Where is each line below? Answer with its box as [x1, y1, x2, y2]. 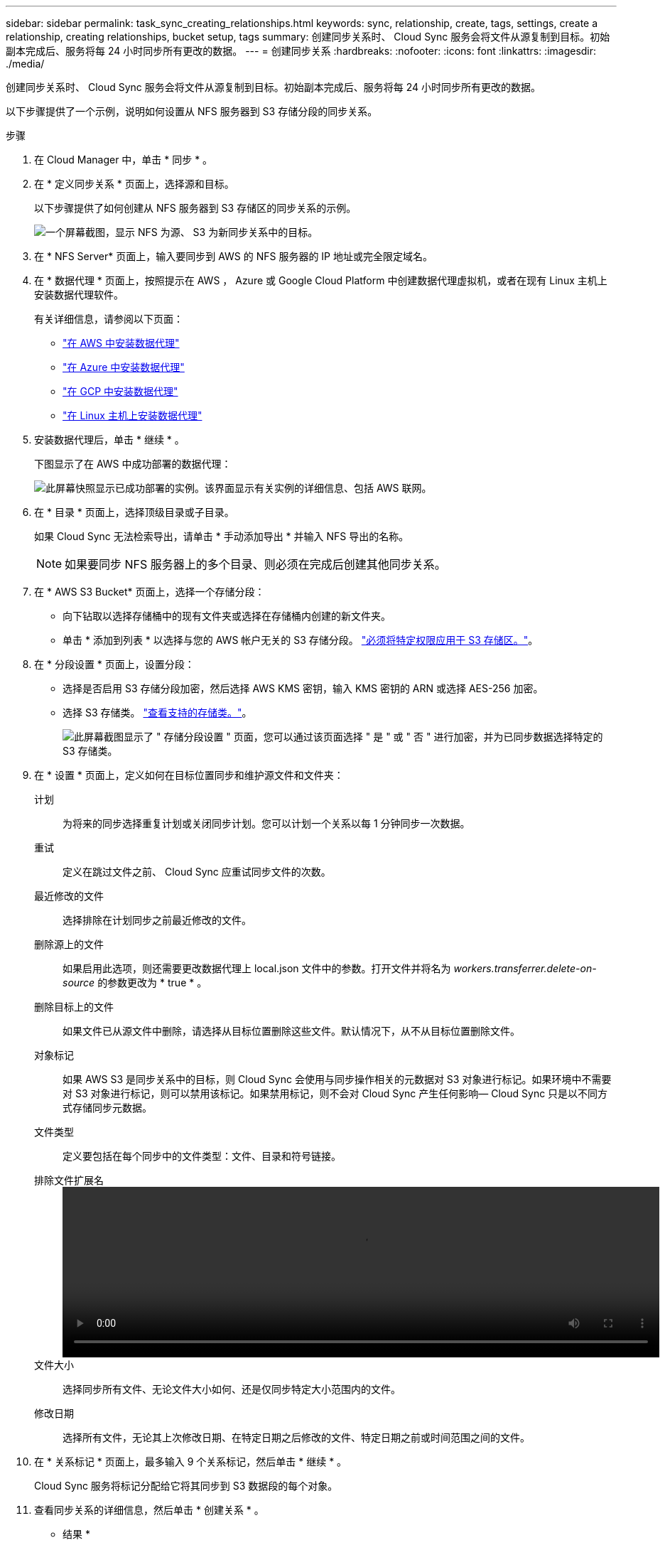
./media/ [6, 58, 45, 70]
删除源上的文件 [34, 938, 104, 950]
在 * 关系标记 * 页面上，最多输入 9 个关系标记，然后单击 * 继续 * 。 [34, 1455, 347, 1468]
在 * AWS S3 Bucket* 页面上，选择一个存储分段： [34, 586, 265, 598]
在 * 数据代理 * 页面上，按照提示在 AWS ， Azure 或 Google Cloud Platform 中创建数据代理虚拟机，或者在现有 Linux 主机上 [34, 274, 607, 286]
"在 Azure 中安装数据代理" [63, 361, 185, 373]
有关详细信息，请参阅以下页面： [34, 313, 183, 325]
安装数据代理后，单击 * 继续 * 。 [34, 434, 185, 446]
